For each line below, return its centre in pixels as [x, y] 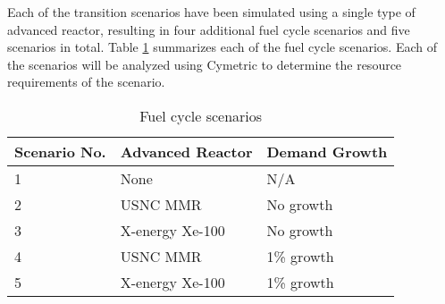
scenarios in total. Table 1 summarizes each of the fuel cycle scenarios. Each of [222, 47]
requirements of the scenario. [86, 82]
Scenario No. [60, 151]
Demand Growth [327, 151]
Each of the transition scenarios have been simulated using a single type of [211, 12]
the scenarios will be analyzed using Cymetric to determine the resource [205, 64]
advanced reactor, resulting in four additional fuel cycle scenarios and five [209, 29]
